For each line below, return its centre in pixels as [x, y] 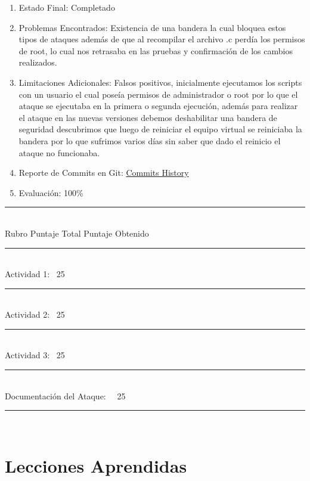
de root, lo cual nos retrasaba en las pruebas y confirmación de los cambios [156, 50]
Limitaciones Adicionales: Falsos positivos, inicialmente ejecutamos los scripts [160, 82]
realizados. [38, 62]
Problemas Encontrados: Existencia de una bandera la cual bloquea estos [152, 27]
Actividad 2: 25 [35, 314]
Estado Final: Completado [67, 7]
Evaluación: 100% [51, 192]
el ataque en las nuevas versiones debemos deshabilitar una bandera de [148, 117]
